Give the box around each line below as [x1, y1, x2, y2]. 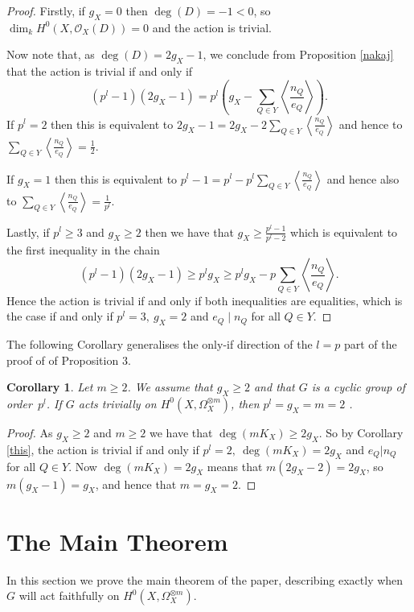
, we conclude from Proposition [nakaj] [203, 46, 394, 63]
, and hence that [95, 475, 177, 492]
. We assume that [127, 378, 213, 395]
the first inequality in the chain [6, 241, 160, 258]
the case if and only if [6, 308, 113, 325]
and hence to [338, 115, 403, 132]
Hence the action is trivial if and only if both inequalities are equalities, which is [6, 292, 403, 308]
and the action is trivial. [152, 19, 272, 35]
